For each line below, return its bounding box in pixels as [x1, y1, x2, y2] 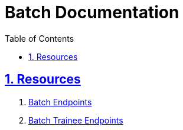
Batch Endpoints [28, 96, 92, 107]
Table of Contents [5, 33, 74, 44]
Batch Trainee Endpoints [28, 115, 123, 125]
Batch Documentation [5, 2, 179, 22]
